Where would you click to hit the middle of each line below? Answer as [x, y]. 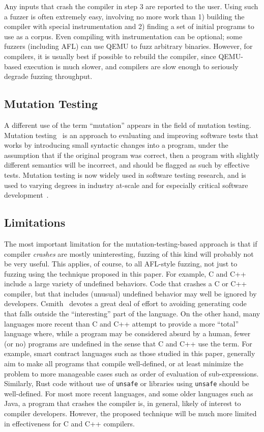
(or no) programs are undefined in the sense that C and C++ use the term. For [128, 343]
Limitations [35, 222]
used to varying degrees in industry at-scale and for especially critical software [126, 185]
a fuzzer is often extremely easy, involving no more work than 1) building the [124, 16]
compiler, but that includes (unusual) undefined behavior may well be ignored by [130, 293]
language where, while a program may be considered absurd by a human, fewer [127, 333]
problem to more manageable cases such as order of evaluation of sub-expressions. [131, 373]
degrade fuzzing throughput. [48, 76]
